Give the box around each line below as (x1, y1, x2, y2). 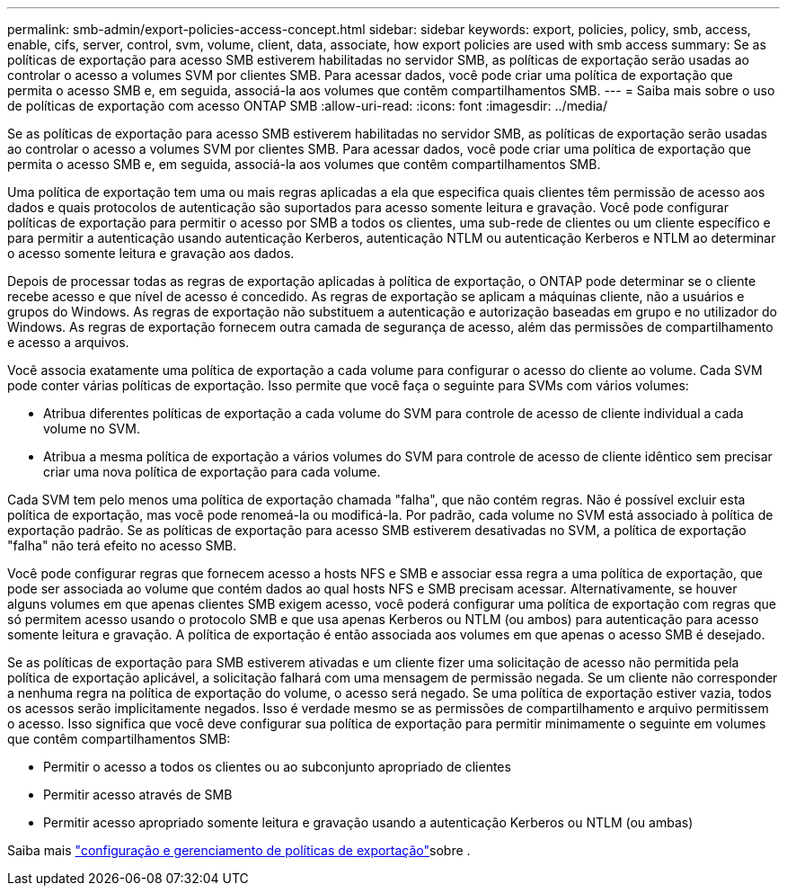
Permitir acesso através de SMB (43, 787, 233, 802)
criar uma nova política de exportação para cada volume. (43, 464, 381, 479)
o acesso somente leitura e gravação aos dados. (7, 246, 295, 261)
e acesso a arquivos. (7, 335, 129, 350)
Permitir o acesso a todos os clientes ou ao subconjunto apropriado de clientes (43, 759, 511, 774)
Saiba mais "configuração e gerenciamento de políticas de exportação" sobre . (7, 843, 471, 858)
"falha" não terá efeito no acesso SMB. (7, 538, 237, 553)
